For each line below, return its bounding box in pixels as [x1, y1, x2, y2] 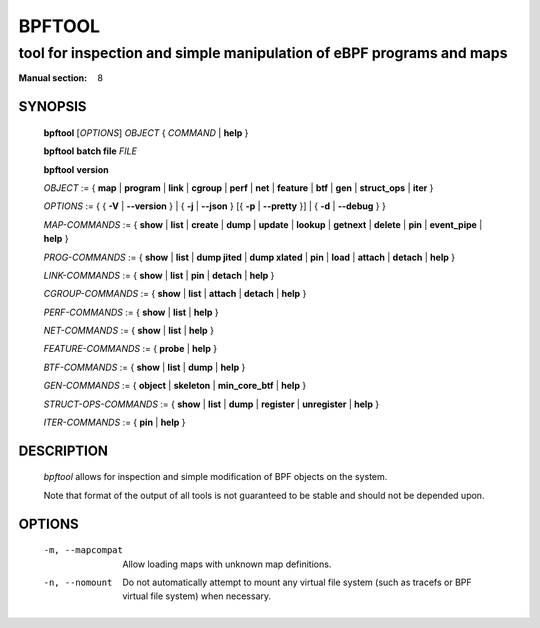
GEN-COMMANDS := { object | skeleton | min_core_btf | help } [43, 380, 307, 392]
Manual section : [18, 72, 88, 84]
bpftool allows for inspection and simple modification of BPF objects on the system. [43, 471, 388, 483]
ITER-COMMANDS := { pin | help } [43, 416, 186, 429]
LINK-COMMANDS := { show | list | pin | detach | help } [43, 269, 275, 281]
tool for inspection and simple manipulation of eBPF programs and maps [18, 44, 508, 62]
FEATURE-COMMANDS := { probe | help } [43, 343, 218, 355]
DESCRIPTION [18, 442, 109, 459]
